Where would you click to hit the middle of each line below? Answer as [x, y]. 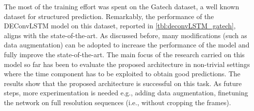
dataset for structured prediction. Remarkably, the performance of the [109, 16]
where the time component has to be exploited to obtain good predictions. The [122, 74]
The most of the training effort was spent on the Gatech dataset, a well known [122, 6]
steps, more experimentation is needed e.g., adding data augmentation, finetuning [126, 93]
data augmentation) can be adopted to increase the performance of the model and [127, 45]
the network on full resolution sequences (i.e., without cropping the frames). [117, 102]
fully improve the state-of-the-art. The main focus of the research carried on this [124, 54]
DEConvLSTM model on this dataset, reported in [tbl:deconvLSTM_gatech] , [120, 26]
